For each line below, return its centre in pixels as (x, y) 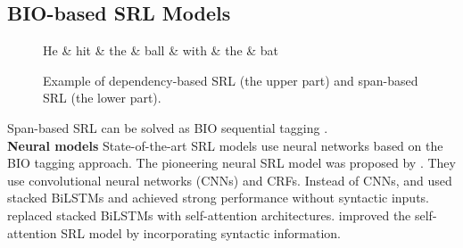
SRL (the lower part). (102, 98)
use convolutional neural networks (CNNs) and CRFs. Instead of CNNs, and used (230, 180)
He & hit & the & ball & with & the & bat (161, 50)
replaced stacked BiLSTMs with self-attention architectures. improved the (209, 215)
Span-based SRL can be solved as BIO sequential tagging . (168, 127)
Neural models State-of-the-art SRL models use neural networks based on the (225, 145)
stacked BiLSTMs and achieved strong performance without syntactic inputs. (219, 198)
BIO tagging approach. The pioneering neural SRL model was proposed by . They (231, 163)
